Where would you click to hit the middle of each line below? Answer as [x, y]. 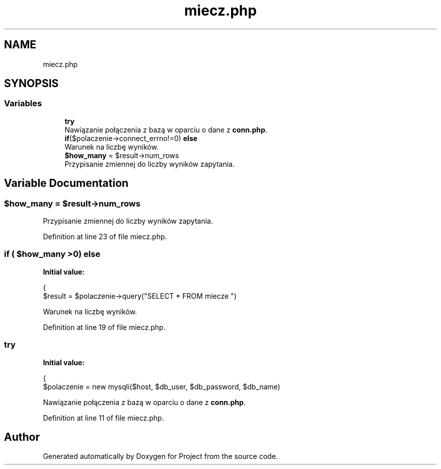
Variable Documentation [66, 183]
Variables [23, 104]
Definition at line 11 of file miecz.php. [103, 418]
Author [22, 437]
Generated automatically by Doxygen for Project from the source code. [160, 456]
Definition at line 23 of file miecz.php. [105, 237]
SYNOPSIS [31, 84]
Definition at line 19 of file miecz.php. [104, 327]
